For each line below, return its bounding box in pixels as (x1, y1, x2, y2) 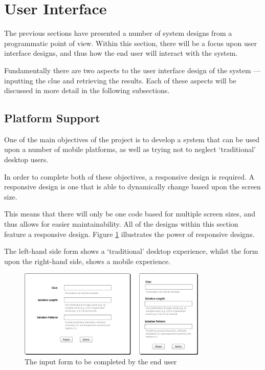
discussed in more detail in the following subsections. (4, 85, 170, 96)
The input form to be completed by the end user (25, 356, 177, 367)
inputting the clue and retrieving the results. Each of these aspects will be (4, 75, 236, 85)
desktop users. (4, 154, 49, 165)
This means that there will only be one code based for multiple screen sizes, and (4, 208, 255, 219)
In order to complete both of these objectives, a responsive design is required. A (4, 171, 255, 182)
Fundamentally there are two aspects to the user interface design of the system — (4, 64, 261, 75)
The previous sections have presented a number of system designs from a (4, 28, 232, 38)
